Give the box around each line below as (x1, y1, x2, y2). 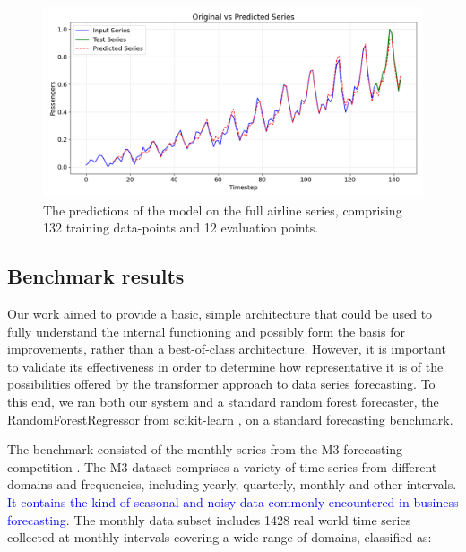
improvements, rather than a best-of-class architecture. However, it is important (7, 339, 446, 358)
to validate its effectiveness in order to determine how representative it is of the (7, 356, 444, 375)
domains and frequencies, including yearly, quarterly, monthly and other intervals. (7, 475, 457, 494)
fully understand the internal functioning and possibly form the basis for (7, 321, 405, 340)
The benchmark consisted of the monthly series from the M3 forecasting (7, 440, 403, 459)
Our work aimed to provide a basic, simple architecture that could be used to (7, 303, 433, 322)
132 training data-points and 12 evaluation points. (43, 218, 319, 237)
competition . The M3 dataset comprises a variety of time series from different (7, 457, 437, 476)
